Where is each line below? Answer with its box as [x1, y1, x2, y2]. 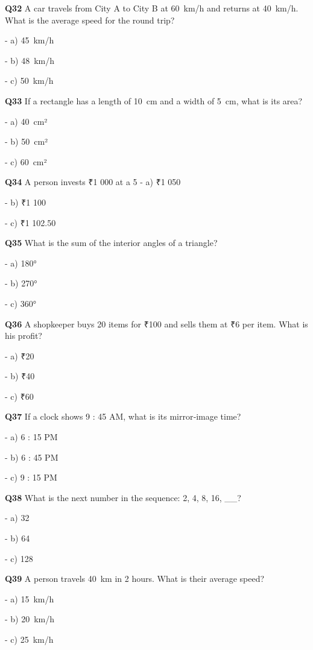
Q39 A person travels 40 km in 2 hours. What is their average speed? [5, 572, 265, 585]
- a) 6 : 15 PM [5, 431, 58, 443]
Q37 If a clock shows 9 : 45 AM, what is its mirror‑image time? [5, 410, 241, 423]
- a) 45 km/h [5, 34, 54, 46]
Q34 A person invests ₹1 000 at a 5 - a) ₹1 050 [5, 175, 181, 188]
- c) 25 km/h [5, 633, 54, 645]
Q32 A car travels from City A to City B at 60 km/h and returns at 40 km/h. [5, 2, 299, 14]
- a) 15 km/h [5, 592, 54, 605]
